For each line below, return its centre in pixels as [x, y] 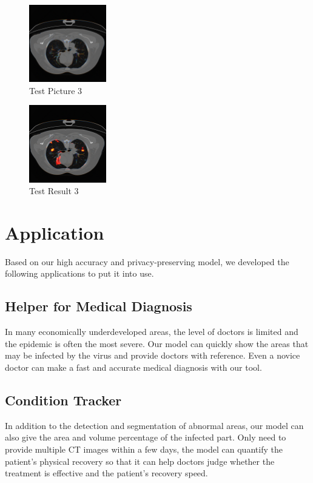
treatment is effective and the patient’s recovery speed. [106, 473]
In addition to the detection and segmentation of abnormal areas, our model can [154, 425]
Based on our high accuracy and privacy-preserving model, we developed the [147, 261]
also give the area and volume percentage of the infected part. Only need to [146, 437]
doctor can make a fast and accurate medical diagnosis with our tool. [133, 367]
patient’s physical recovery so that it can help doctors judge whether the [140, 461]
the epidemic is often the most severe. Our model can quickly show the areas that [157, 343]
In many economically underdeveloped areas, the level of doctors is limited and [152, 332]
